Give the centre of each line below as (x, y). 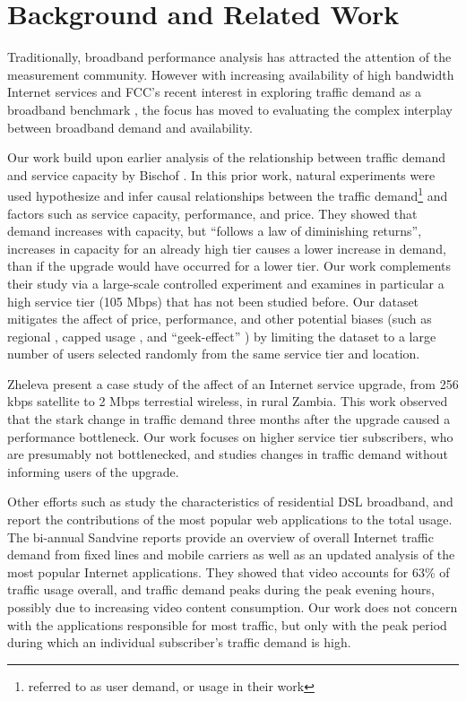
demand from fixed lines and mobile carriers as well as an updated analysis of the (231, 554)
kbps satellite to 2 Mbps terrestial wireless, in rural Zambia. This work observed (228, 401)
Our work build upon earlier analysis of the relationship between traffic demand (226, 157)
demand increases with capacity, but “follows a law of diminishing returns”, (215, 231)
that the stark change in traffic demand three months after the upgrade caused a (229, 419)
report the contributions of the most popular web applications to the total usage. (230, 519)
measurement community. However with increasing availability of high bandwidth (231, 74)
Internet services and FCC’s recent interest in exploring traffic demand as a (214, 92)
